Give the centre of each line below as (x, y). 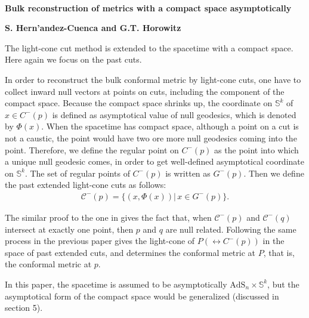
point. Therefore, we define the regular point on (92, 149)
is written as (188, 173)
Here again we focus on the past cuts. (73, 59)
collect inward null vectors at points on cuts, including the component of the (145, 91)
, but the (283, 284)
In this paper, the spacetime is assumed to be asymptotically (116, 284)
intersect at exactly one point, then (69, 229)
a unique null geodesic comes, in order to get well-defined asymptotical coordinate (154, 161)
